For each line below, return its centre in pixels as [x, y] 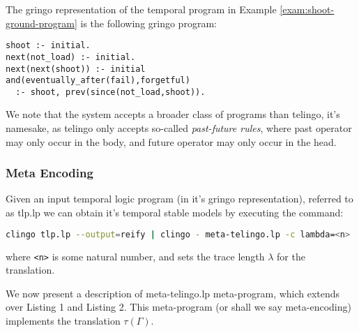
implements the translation [63, 320]
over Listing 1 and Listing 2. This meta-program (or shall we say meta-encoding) [178, 307]
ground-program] [41, 23]
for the [291, 256]
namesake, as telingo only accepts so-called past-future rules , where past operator [179, 128]
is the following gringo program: [148, 23]
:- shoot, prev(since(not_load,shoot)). [110, 92]
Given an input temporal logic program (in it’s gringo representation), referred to [179, 199]
